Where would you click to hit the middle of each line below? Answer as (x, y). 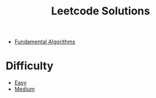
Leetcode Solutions (101, 11)
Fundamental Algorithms (45, 42)
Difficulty (30, 66)
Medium (25, 89)
